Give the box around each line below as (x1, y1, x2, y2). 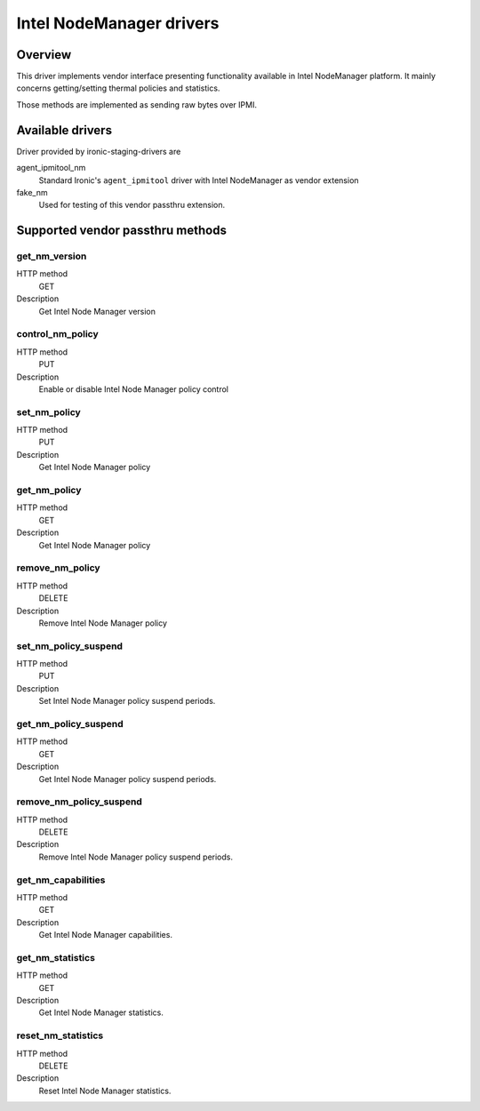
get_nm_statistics (16, 951, 95, 963)
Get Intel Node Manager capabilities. (38, 930, 173, 940)
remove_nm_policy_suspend (16, 795, 142, 808)
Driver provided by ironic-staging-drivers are (16, 146, 181, 156)
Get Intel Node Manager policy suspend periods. (38, 773, 217, 784)
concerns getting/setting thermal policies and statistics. (16, 83, 220, 93)
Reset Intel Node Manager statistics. (38, 1085, 172, 1096)
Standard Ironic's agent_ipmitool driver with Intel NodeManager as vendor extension (38, 174, 359, 186)
